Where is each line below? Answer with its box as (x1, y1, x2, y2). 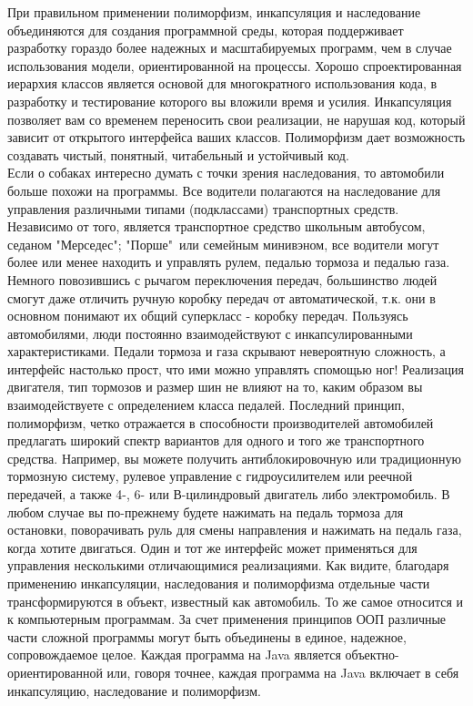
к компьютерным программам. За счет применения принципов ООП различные (7, 609, 447, 629)
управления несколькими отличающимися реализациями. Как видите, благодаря (7, 556, 449, 575)
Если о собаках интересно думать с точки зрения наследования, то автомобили (7, 163, 445, 182)
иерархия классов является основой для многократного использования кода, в (7, 74, 438, 93)
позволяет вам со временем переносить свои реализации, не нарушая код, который (7, 109, 466, 128)
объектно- (345, 645, 399, 664)
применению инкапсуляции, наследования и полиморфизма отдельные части (7, 574, 430, 592)
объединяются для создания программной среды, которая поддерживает (7, 20, 404, 39)
